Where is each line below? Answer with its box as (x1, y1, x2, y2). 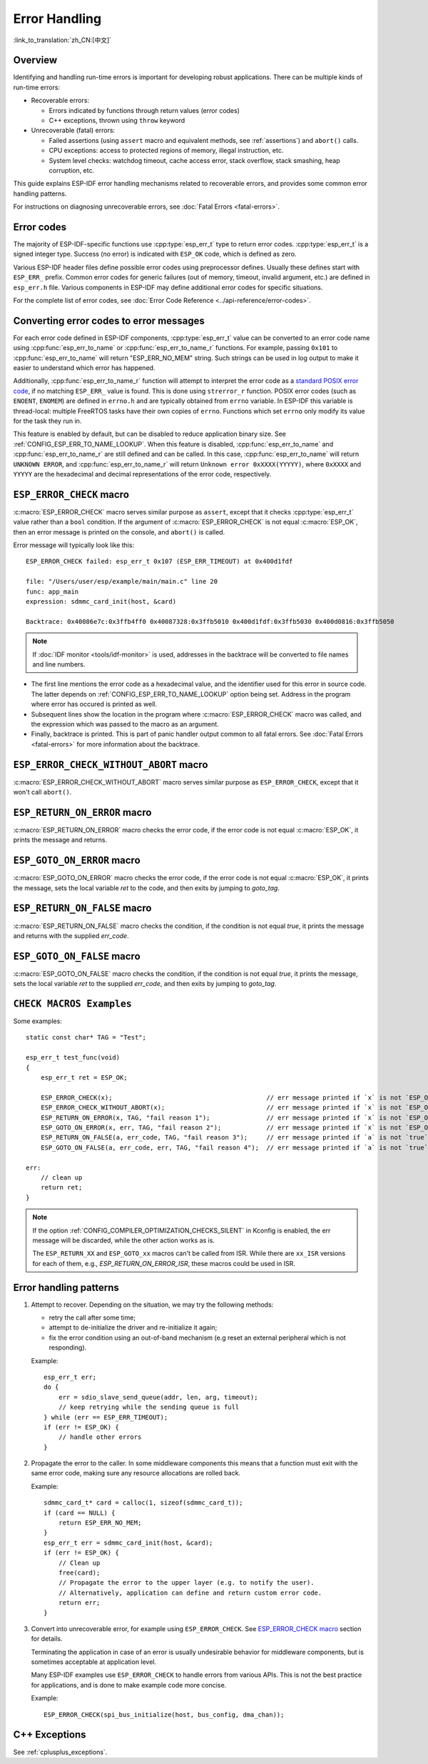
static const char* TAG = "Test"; (26, 1033, 146, 1042)
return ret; (40, 1183, 83, 1192)
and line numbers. (32, 659, 86, 668)
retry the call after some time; (49, 1313, 136, 1322)
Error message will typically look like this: (13, 541, 135, 549)
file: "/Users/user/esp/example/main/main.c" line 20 (26, 577, 218, 586)
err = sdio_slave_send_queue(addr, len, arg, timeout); (58, 1393, 258, 1401)
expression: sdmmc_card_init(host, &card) (26, 597, 177, 606)
